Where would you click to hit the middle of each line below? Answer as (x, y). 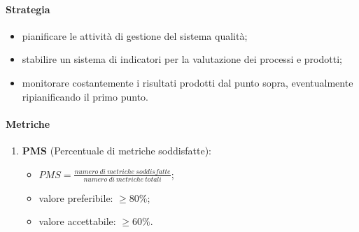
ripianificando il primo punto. (85, 96)
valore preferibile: (76, 197)
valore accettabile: (77, 221)
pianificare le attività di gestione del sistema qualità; (135, 35)
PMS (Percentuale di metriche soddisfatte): (117, 150)
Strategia (28, 9)
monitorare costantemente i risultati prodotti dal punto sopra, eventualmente (188, 82)
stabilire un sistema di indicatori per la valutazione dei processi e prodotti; (182, 59)
